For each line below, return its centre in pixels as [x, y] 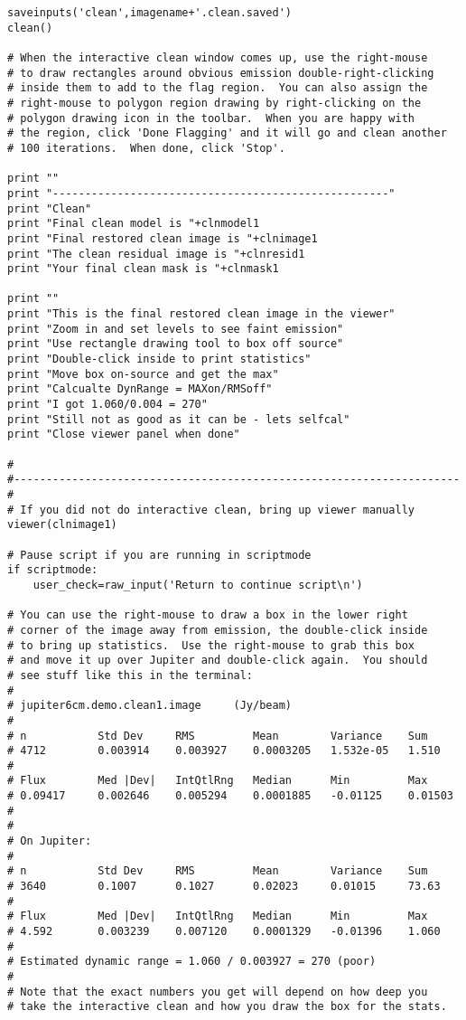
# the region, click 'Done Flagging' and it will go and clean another [227, 133]
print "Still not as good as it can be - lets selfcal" [179, 419]
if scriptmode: [53, 570]
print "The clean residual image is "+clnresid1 [156, 254]
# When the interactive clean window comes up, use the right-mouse [218, 57]
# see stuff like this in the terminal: [130, 675]
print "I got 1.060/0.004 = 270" [107, 405]
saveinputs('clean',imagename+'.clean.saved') [149, 13]
